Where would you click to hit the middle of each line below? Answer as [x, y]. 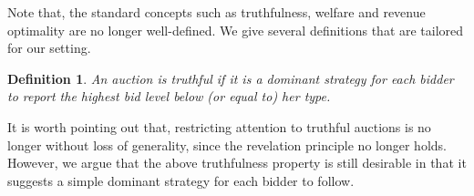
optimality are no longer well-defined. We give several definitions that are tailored [236, 30]
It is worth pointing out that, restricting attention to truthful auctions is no [219, 126]
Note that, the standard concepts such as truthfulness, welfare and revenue [216, 12]
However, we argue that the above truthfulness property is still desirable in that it [237, 163]
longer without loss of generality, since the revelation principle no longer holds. [227, 144]
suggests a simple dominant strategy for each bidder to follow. [181, 180]
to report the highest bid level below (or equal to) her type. [169, 96]
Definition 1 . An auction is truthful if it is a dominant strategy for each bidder [231, 78]
